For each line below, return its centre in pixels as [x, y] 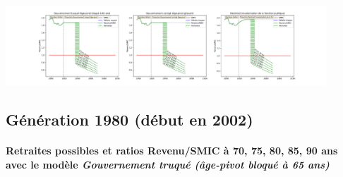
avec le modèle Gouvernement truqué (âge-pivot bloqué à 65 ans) [168, 164]
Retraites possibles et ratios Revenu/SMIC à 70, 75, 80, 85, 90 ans [172, 151]
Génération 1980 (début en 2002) [130, 120]
